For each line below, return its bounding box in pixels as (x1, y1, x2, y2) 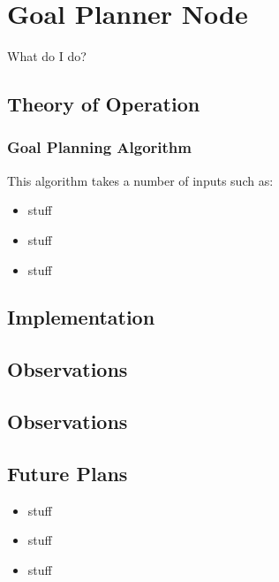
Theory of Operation (7, 90, 200, 118)
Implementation (7, 303, 155, 331)
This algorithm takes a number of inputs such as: (7, 171, 274, 189)
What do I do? (7, 47, 87, 65)
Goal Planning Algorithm (7, 136, 192, 158)
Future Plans (7, 459, 128, 486)
